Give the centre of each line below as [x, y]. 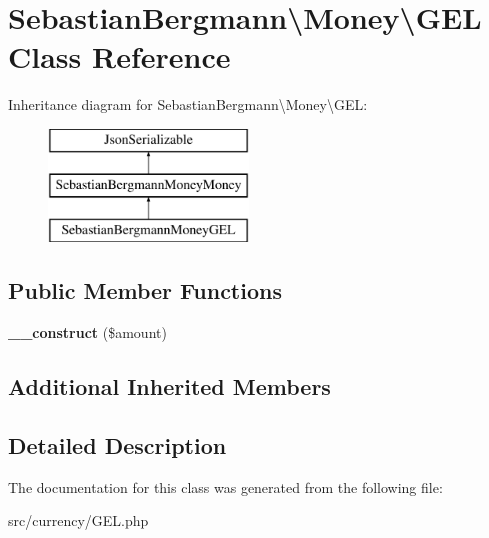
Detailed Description [117, 444]
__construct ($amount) [87, 332]
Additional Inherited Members [169, 386]
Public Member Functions [145, 290]
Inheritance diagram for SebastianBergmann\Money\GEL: [188, 104]
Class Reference [119, 56]
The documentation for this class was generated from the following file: [225, 486]
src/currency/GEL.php [78, 520]
